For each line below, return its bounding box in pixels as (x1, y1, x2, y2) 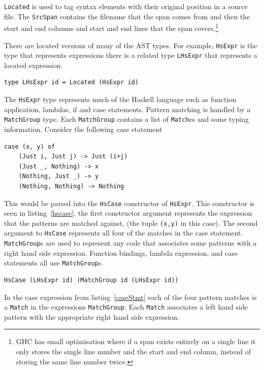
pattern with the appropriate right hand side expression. (4, 311, 180, 322)
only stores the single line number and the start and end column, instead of (16, 346, 251, 357)
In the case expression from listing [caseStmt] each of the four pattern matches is (4, 291, 257, 302)
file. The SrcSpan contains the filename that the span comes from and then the (4, 11, 250, 21)
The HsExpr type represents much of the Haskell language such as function (4, 94, 237, 105)
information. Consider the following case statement (4, 123, 162, 134)
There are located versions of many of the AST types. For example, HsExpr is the (4, 40, 257, 50)
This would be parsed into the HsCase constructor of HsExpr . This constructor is (4, 197, 255, 208)
